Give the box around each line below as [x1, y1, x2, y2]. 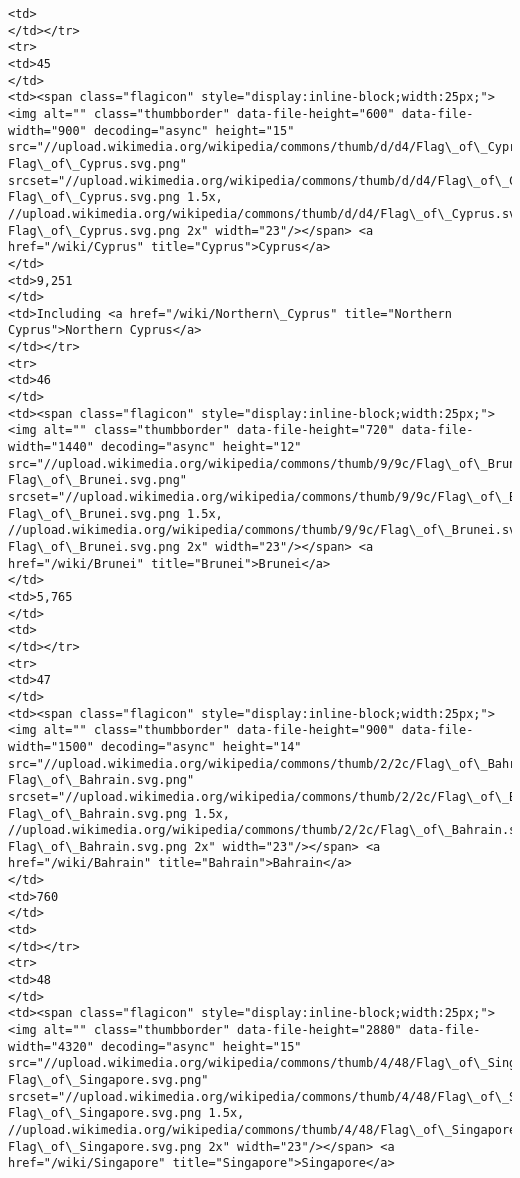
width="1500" [8, 739, 94, 754]
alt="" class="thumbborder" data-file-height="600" [43, 106, 395, 121]
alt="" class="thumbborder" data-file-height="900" [43, 723, 395, 738]
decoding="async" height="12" [101, 440, 302, 455]
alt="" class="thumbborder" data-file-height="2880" [43, 1023, 402, 1038]
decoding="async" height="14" [101, 739, 302, 754]
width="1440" [8, 440, 94, 455]
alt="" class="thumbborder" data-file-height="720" [43, 423, 395, 438]
